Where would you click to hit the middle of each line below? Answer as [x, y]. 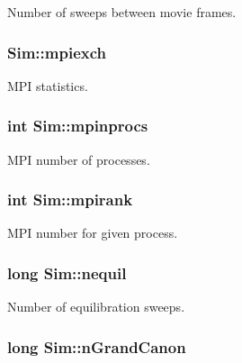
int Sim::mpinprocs [78, 126]
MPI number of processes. [79, 159]
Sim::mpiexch [57, 52]
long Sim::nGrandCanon [97, 346]
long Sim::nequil [67, 272]
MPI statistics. [48, 85]
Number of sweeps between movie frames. [122, 12]
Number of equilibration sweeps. [96, 307]
